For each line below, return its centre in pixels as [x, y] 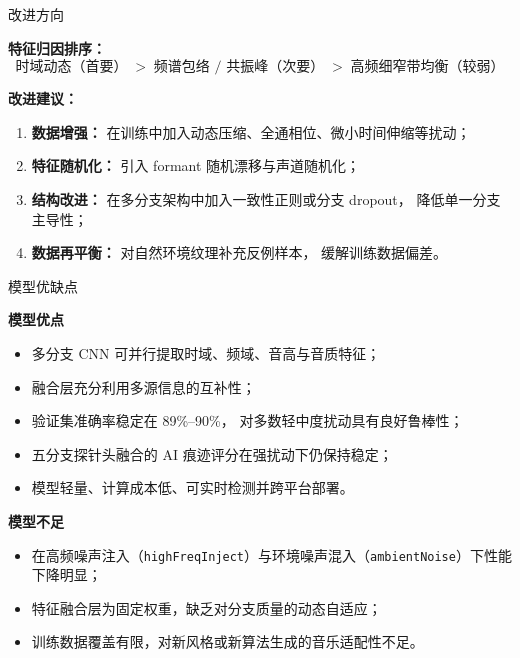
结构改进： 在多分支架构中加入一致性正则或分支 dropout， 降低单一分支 [266, 198]
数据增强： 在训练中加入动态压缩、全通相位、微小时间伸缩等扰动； [251, 131]
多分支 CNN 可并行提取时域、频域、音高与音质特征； [206, 352]
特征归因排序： [57, 47]
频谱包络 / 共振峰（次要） [239, 67]
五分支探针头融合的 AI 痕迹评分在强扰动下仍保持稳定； [212, 453]
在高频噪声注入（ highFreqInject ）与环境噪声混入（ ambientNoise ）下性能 [271, 554]
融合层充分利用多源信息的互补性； [143, 386]
